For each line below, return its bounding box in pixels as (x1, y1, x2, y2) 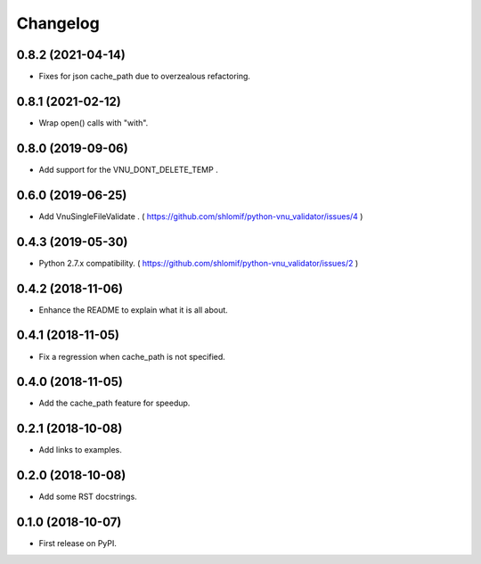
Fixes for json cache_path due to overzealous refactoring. (38, 71, 251, 82)
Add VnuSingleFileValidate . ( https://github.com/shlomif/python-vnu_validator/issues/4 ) (38, 210, 363, 222)
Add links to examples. (38, 445, 122, 455)
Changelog (16, 13, 100, 33)
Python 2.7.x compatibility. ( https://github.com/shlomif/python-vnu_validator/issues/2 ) (38, 257, 359, 268)
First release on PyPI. (38, 538, 118, 549)
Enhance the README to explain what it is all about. (38, 304, 229, 315)
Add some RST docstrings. (38, 491, 137, 503)
